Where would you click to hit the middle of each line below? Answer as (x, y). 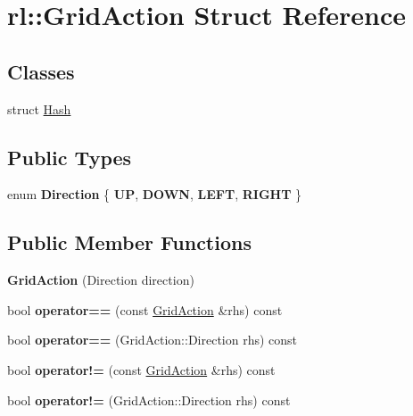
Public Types (70, 157)
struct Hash (39, 108)
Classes (41, 71)
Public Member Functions (129, 242)
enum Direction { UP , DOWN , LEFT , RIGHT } (155, 194)
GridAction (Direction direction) (101, 280)
